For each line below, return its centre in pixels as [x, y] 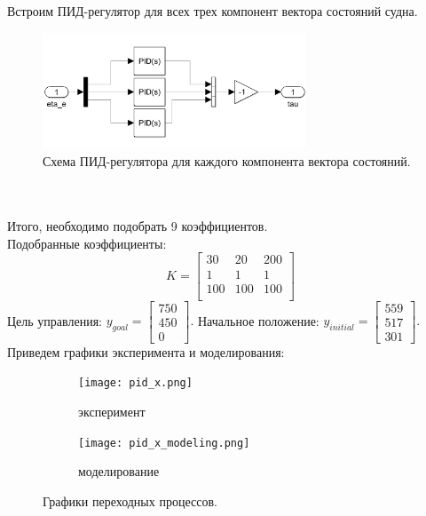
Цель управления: [55, 320]
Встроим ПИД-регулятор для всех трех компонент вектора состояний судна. [213, 11]
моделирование [119, 471]
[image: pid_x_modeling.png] [164, 443]
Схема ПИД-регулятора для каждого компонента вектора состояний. [227, 161]
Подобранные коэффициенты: [87, 243]
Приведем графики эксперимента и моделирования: [146, 351]
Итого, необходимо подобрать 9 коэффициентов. [138, 226]
